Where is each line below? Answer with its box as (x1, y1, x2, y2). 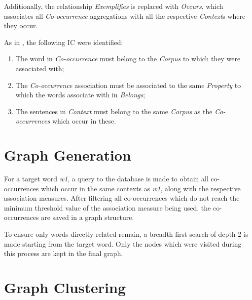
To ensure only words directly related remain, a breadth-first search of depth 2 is (4, 229, 249, 239)
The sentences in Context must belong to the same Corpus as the (15, 106, 213, 116)
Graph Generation (4, 145, 131, 165)
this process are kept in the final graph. (4, 248, 123, 258)
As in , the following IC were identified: (4, 37, 123, 47)
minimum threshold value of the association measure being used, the (4, 202, 211, 213)
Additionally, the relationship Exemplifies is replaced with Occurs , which (4, 1, 223, 11)
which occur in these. (52, 116, 116, 126)
